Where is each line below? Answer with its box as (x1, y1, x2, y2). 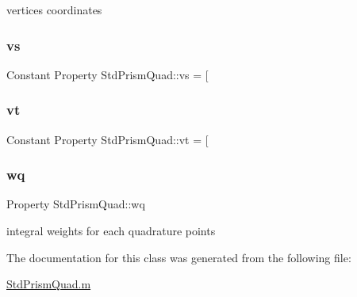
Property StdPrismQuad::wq (6, 196, 145, 212)
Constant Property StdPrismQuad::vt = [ (6, 131, 209, 147)
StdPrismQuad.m (6, 276, 91, 292)
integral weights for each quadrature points (6, 223, 216, 239)
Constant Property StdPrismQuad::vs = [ (6, 66, 209, 82)
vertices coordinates (6, 2, 102, 17)
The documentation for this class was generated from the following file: (6, 249, 351, 265)
